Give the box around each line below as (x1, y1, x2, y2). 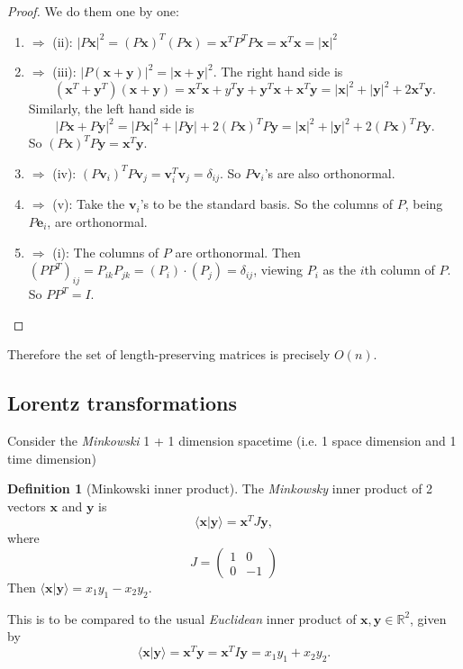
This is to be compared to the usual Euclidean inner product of (7, 609, 357, 628)
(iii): (52, 62, 77, 81)
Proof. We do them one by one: (7, 2, 179, 20)
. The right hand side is (213, 62, 343, 81)
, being (404, 194, 443, 213)
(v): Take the (52, 194, 125, 213)
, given (410, 609, 447, 628)
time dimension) (7, 448, 96, 467)
